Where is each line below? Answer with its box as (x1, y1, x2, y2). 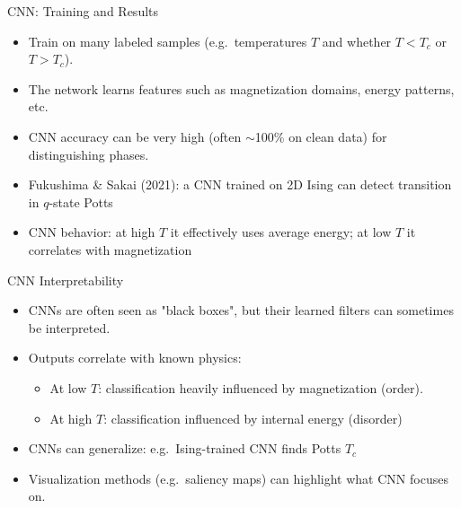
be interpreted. (28, 318, 111, 337)
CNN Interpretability (7, 270, 124, 289)
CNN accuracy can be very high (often (28, 127, 242, 145)
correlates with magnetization (28, 240, 192, 258)
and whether (322, 31, 392, 50)
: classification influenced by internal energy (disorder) (103, 408, 403, 427)
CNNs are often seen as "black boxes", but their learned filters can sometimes (28, 301, 454, 320)
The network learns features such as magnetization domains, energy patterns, (28, 79, 455, 98)
